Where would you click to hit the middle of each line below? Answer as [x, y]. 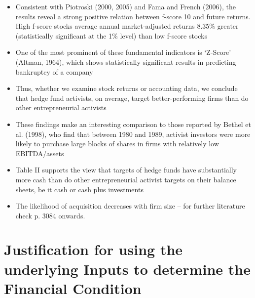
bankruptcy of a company [54, 71]
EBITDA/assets [40, 153]
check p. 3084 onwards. [50, 215]
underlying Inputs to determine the [127, 269]
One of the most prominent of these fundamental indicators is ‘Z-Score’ [123, 52]
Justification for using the [93, 249]
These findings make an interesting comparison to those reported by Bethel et [133, 124]
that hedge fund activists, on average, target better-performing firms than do [132, 98]
